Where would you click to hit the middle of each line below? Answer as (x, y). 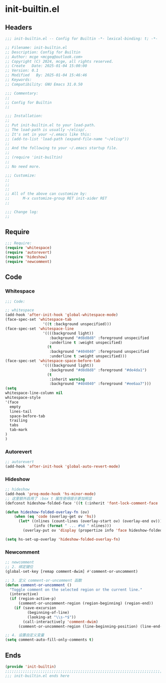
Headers (19, 27)
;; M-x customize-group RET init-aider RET (56, 199)
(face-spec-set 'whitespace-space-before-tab (53, 361)
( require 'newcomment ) (28, 261)
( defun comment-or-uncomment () (38, 585)
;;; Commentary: (22, 93)
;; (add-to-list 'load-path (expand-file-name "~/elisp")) (67, 139)
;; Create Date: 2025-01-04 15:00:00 (46, 66)
